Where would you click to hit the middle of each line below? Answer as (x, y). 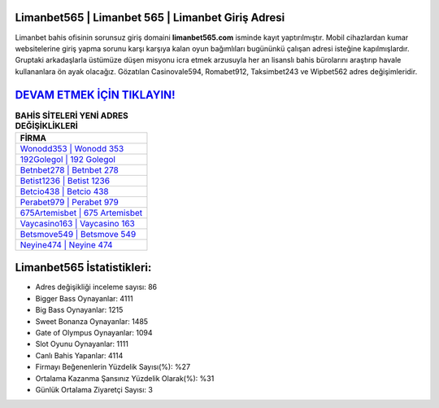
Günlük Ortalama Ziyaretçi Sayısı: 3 (94, 390)
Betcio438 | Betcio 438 (64, 191)
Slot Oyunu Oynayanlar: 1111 (82, 344)
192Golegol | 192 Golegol (67, 159)
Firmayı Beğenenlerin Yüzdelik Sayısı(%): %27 (113, 367)
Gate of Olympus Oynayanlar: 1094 (94, 333)
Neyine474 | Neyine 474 (66, 244)
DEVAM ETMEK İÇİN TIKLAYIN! (95, 95)
